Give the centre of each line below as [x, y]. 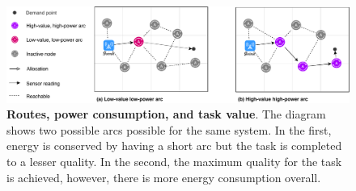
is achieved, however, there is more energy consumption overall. [164, 177]
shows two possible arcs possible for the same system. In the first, [169, 129]
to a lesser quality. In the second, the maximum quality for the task [174, 162]
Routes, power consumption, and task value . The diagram [166, 114]
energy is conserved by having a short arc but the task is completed [174, 145]
